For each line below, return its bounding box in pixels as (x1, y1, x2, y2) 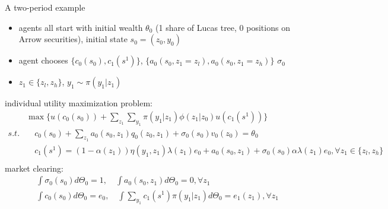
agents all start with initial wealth (18, 21, 143, 33)
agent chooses (18, 54, 68, 66)
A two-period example (5, 1, 85, 13)
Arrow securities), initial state (18, 33, 128, 45)
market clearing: (5, 161, 63, 174)
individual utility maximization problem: (5, 97, 152, 109)
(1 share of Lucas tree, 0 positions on (155, 21, 290, 33)
